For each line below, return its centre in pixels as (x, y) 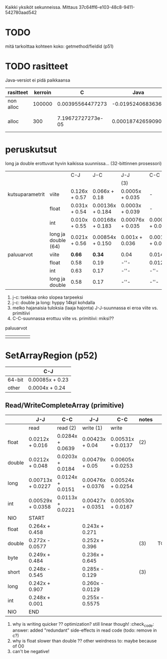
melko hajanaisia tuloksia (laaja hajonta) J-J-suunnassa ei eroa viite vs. (85, 308)
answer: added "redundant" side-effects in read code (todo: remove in (84, 630)
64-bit (16, 380)
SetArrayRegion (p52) (51, 355)
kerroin (42, 92)
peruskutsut (31, 150)
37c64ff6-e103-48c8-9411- (107, 7)
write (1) (92, 428)
